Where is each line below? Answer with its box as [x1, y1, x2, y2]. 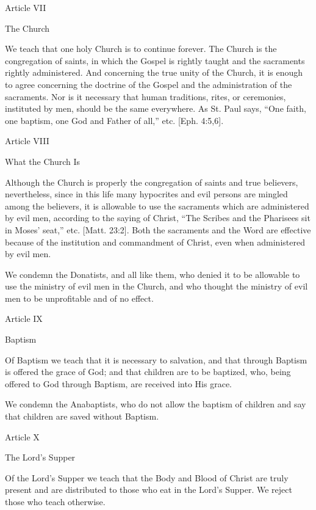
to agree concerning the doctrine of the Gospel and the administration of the [5, 78, 292, 90]
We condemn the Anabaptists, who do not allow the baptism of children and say [5, 398, 306, 410]
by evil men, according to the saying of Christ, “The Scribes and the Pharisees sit [5, 211, 311, 224]
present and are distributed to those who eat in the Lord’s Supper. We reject [5, 483, 292, 496]
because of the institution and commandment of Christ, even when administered [5, 235, 305, 248]
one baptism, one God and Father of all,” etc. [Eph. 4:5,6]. [5, 114, 224, 126]
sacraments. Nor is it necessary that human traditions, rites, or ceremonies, [5, 90, 286, 103]
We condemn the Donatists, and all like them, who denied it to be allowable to [5, 268, 300, 280]
